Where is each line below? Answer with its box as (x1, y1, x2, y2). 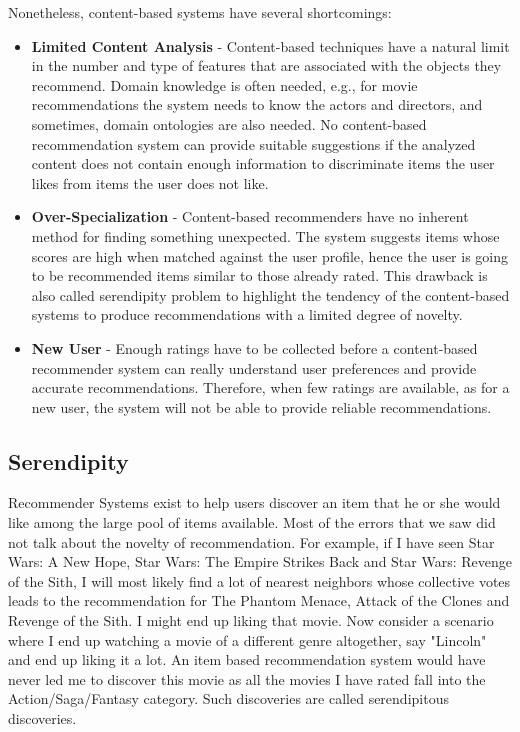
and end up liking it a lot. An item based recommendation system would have (8, 649, 486, 670)
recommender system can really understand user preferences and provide (31, 357, 477, 378)
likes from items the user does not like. (31, 172, 269, 193)
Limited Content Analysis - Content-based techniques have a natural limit (31, 35, 510, 56)
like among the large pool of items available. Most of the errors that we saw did (8, 512, 496, 533)
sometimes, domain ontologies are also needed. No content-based (31, 113, 427, 134)
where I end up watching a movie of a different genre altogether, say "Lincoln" (8, 629, 487, 650)
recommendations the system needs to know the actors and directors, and (31, 94, 483, 115)
